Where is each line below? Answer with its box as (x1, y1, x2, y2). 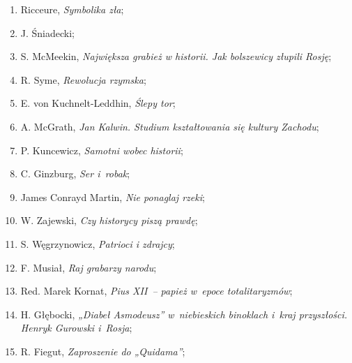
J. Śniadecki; (20, 25, 75, 40)
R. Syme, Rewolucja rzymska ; (20, 72, 146, 87)
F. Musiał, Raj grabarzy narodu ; (20, 260, 157, 274)
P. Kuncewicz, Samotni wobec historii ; (20, 142, 183, 157)
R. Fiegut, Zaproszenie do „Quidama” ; (20, 343, 185, 358)
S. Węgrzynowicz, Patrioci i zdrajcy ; (20, 236, 175, 251)
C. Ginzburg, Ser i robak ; (20, 166, 130, 181)
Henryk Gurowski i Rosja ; (20, 320, 132, 335)
